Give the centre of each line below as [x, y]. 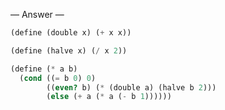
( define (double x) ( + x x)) [71, 33]
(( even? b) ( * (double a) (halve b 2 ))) [131, 87]
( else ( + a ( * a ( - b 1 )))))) [109, 97]
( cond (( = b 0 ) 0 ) [58, 78]
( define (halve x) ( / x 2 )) [69, 50]
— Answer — [37, 14]
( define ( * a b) [44, 69]
